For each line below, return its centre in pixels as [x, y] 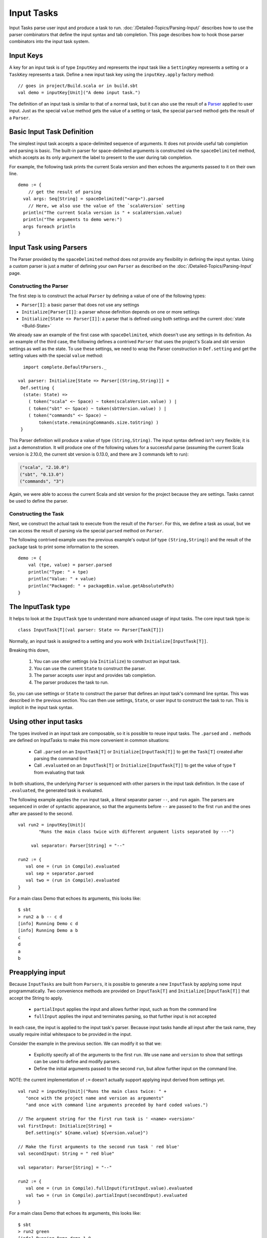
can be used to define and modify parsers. [77, 1062]
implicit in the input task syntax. [41, 707]
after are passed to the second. [41, 813]
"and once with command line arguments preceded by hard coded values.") [117, 1105]
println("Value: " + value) [62, 579]
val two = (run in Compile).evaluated [72, 880]
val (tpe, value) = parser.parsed [70, 565]
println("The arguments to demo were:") [73, 220]
